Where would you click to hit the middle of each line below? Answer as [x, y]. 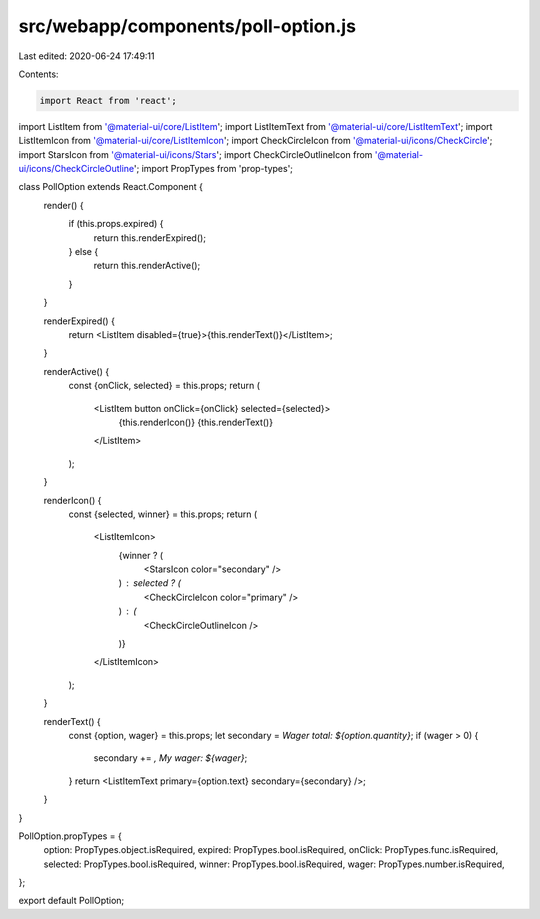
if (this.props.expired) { [116, 224]
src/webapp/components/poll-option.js [187, 26]
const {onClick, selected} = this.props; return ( [164, 386]
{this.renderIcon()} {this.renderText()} [196, 422]
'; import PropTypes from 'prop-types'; [213, 169]
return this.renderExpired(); [150, 237]
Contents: [38, 74]
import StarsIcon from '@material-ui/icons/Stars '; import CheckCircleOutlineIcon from [195, 154]
